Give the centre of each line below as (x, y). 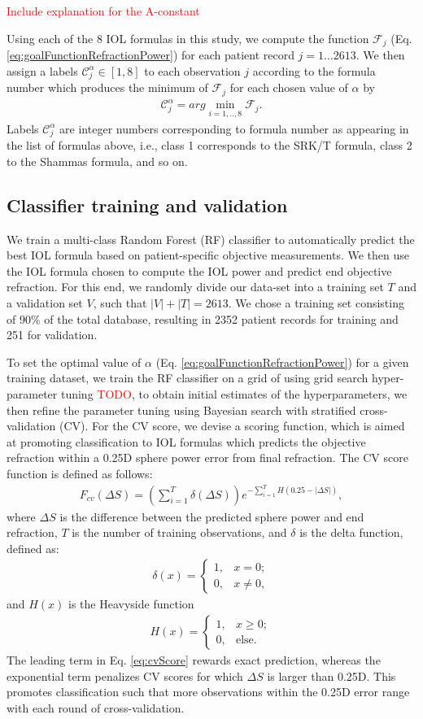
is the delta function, (351, 532)
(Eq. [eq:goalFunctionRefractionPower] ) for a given (282, 362)
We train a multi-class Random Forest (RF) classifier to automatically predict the (211, 239)
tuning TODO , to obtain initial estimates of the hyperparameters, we (234, 394)
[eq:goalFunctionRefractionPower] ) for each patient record (150, 55)
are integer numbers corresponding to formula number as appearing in (234, 128)
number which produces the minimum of (107, 87)
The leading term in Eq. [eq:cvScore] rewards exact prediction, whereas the (194, 660)
